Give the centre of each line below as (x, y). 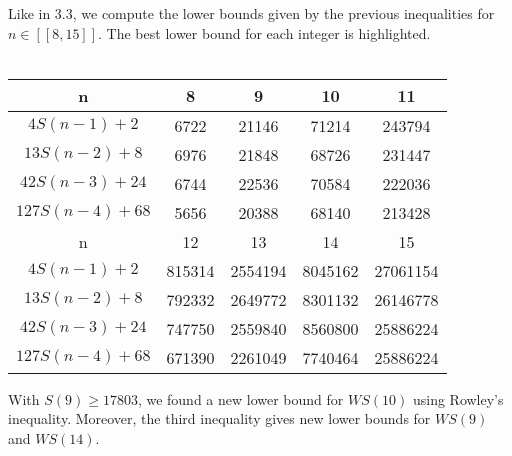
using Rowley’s (458, 398)
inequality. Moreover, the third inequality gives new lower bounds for (219, 418)
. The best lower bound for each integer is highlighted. (264, 32)
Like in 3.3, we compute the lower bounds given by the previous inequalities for (251, 13)
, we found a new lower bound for (240, 398)
